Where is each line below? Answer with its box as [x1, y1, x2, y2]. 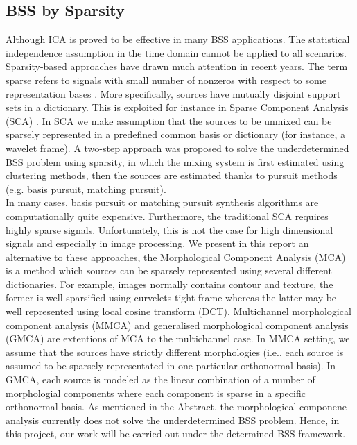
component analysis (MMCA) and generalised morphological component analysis [6, 317, 349, 332]
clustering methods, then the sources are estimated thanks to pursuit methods [6, 168, 338, 183]
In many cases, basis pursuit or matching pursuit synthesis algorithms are [6, 195, 319, 210]
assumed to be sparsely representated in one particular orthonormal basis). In [6, 358, 336, 373]
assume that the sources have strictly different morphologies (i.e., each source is [6, 344, 344, 359]
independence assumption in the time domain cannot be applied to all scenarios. [6, 45, 347, 60]
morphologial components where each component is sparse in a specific [6, 385, 306, 400]
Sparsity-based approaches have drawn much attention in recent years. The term [6, 59, 348, 74]
